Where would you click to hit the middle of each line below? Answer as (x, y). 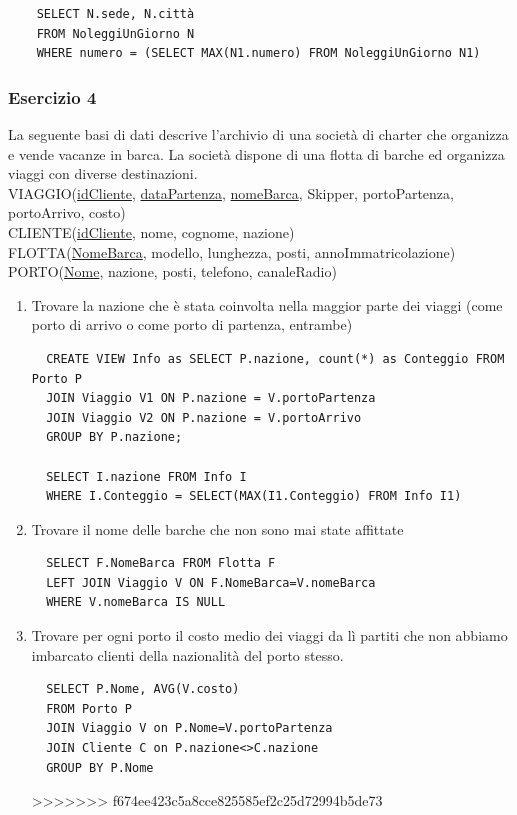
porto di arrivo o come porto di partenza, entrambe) (192, 324)
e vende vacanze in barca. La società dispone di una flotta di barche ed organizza (256, 153)
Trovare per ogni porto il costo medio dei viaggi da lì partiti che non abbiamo (269, 635)
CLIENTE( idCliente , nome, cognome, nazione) (151, 231)
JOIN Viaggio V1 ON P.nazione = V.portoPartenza (211, 398)
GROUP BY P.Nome (100, 767)
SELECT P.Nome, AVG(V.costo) (143, 689)
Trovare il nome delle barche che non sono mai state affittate (217, 528)
